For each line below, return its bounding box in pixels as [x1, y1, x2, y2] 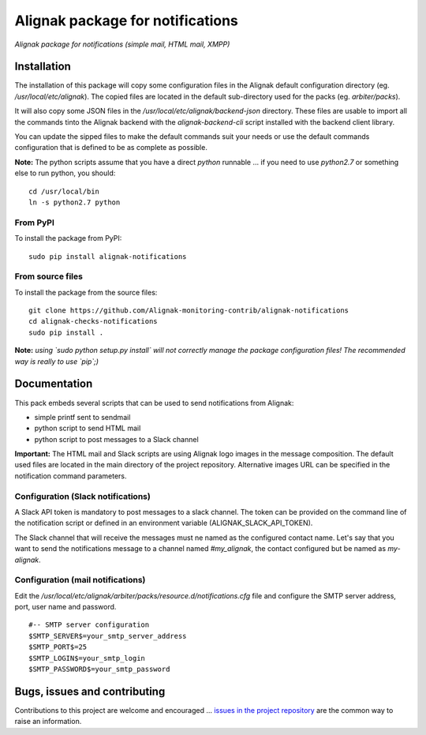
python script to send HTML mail [34, 423, 141, 433]
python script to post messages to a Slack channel [34, 434, 199, 444]
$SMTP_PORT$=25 [28, 643, 88, 651]
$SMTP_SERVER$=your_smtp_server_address [28, 632, 187, 640]
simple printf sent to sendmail [34, 412, 131, 422]
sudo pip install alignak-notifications [28, 252, 187, 261]
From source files [14, 271, 83, 282]
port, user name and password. [14, 602, 117, 612]
